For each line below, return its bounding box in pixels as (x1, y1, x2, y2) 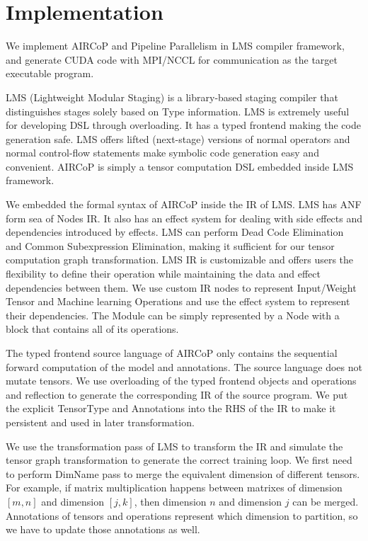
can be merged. (292, 494, 359, 508)
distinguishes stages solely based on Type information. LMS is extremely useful (6, 103, 350, 118)
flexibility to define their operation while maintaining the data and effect (6, 266, 321, 281)
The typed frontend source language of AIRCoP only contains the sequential (6, 346, 338, 360)
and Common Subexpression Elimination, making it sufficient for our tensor (6, 238, 335, 253)
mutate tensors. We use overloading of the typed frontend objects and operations (6, 373, 357, 388)
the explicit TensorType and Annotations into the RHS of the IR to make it (6, 401, 336, 416)
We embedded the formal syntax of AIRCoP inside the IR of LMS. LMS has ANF (6, 197, 362, 212)
